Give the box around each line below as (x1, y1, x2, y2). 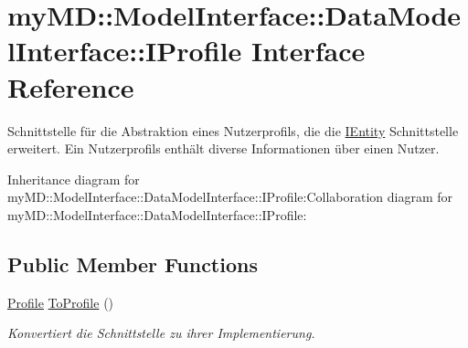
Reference (7, 68, 134, 105)
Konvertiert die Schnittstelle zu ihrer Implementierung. (7, 323, 315, 343)
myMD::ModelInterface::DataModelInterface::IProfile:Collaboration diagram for (7, 187, 453, 206)
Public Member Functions (7, 249, 258, 278)
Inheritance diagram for (7, 169, 140, 188)
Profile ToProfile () (7, 292, 114, 311)
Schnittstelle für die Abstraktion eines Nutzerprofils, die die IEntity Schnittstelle (7, 121, 459, 140)
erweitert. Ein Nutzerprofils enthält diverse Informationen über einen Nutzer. (7, 139, 440, 158)
